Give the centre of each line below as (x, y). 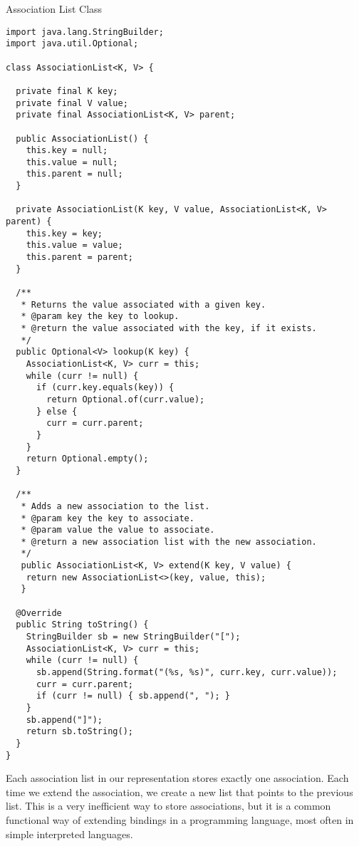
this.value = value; (74, 245)
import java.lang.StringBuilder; (85, 32)
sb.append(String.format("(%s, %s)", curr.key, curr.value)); (187, 673)
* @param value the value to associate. (118, 530)
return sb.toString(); (79, 732)
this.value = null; (72, 162)
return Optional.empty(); (87, 459)
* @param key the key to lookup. (100, 317)
